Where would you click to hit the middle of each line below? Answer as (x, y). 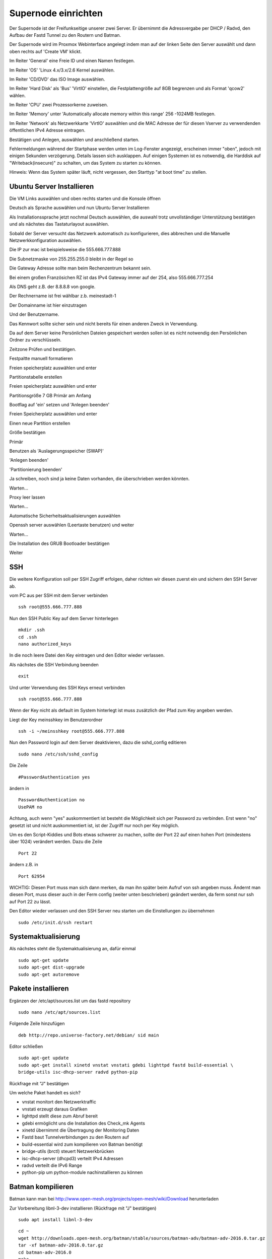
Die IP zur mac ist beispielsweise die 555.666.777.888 (65, 250)
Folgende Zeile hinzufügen (37, 1024)
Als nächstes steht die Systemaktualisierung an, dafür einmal (73, 949)
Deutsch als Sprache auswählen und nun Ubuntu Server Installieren (79, 208)
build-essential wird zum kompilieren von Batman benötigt (82, 1144)
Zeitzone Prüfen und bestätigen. (43, 349)
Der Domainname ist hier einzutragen (48, 305)
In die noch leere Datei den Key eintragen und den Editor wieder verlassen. (87, 655)
